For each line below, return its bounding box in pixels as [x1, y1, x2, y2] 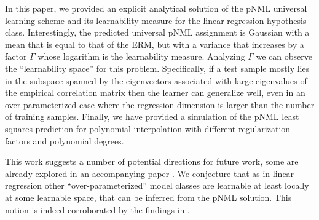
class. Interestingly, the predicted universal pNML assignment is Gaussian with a [5, 26, 310, 39]
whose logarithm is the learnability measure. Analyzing [37, 50, 245, 63]
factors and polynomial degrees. [5, 134, 124, 147]
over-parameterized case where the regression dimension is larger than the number [5, 98, 315, 111]
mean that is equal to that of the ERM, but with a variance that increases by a [5, 37, 304, 50]
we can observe [256, 50, 312, 63]
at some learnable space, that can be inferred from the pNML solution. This [5, 191, 292, 203]
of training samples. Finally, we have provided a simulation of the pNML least [5, 110, 299, 123]
